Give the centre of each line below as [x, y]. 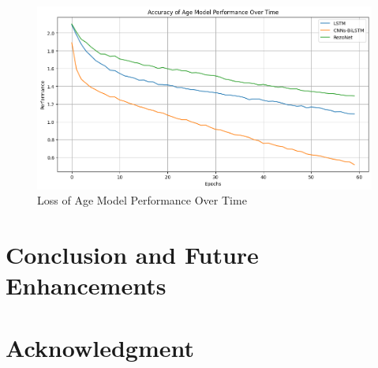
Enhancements [86, 285]
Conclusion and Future [132, 255]
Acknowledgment [100, 347]
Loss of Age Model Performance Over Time [142, 200]
